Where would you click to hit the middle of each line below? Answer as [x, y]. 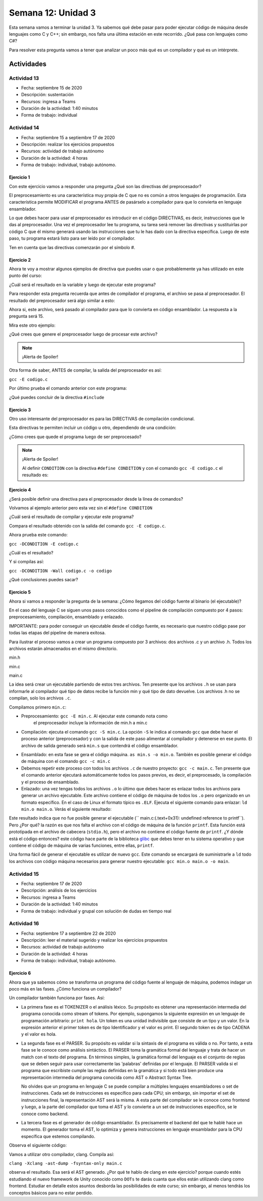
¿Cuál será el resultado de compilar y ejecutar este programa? [71, 517]
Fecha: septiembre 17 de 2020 [52, 884]
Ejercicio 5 [20, 592]
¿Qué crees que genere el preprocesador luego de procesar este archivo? [83, 334]
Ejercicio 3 [20, 410]
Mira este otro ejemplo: [32, 325]
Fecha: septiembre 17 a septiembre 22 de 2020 [69, 933]
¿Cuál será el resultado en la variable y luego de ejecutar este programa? [82, 284]
